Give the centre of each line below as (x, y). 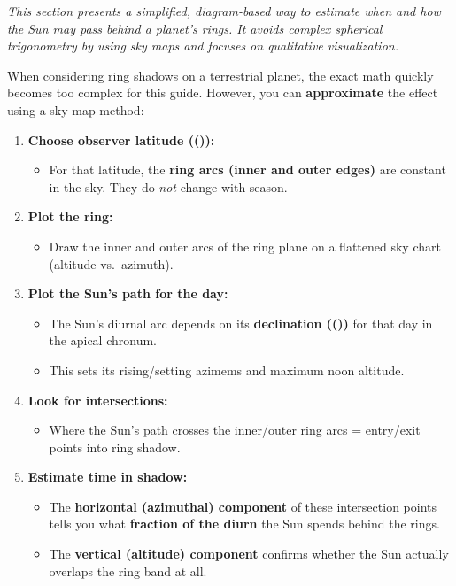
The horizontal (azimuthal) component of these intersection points (243, 506)
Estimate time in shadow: (108, 477)
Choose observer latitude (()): (121, 139)
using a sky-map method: (76, 109)
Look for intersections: (98, 400)
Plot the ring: (70, 216)
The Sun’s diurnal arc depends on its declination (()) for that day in (241, 323)
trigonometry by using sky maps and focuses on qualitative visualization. (203, 46)
